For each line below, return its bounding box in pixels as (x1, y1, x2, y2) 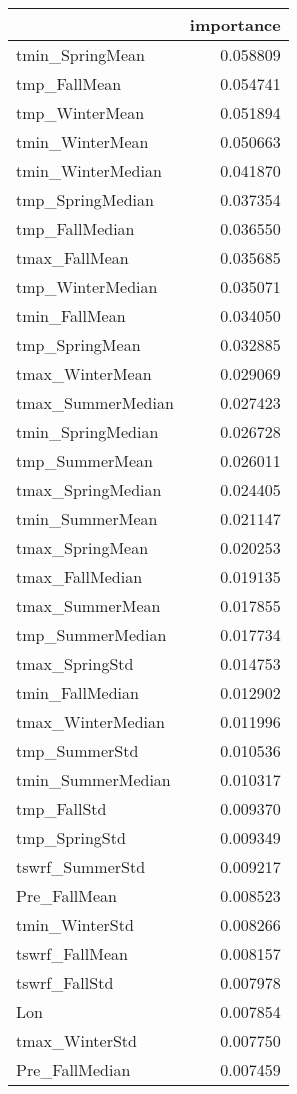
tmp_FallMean (16, 72, 122, 95)
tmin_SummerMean (16, 507, 158, 530)
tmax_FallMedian (16, 565, 143, 588)
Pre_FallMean (16, 884, 117, 907)
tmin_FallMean (16, 304, 126, 327)
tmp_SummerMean (16, 449, 153, 472)
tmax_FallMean (16, 246, 129, 269)
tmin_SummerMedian (16, 768, 171, 791)
